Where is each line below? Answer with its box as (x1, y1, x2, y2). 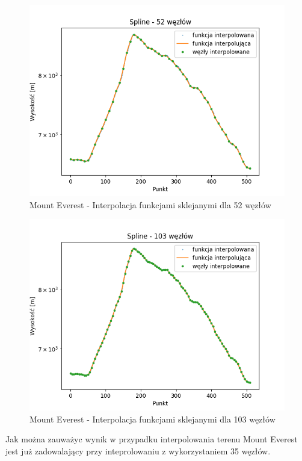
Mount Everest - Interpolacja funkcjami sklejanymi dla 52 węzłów (29, 198, 271, 211)
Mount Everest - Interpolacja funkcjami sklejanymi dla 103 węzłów (29, 412, 276, 425)
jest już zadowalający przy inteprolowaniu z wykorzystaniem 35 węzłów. (5, 444, 271, 457)
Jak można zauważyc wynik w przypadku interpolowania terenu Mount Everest (5, 433, 298, 445)
